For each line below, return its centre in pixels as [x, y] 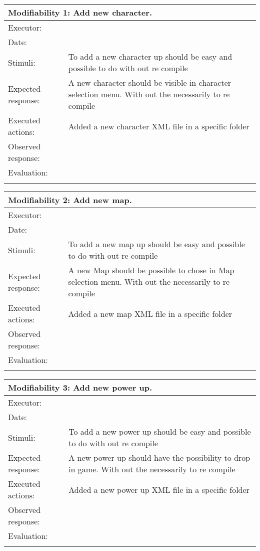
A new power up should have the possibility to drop [159, 457]
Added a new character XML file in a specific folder [159, 126]
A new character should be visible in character [150, 82]
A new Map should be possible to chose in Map [151, 270]
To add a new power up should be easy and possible [160, 431]
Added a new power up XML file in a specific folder [159, 489]
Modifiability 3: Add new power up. [80, 387]
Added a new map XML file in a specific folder [150, 313]
